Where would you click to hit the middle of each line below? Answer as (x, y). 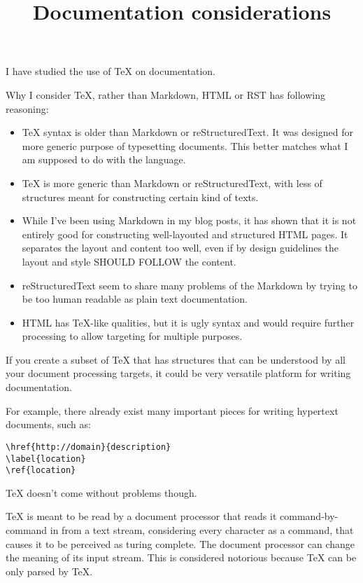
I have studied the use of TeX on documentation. (111, 71)
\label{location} (46, 459)
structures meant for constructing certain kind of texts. (140, 197)
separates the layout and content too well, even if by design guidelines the (180, 248)
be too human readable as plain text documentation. (135, 299)
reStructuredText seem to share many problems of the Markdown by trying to (190, 285)
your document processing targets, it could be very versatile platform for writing (178, 373)
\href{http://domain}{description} (88, 447)
